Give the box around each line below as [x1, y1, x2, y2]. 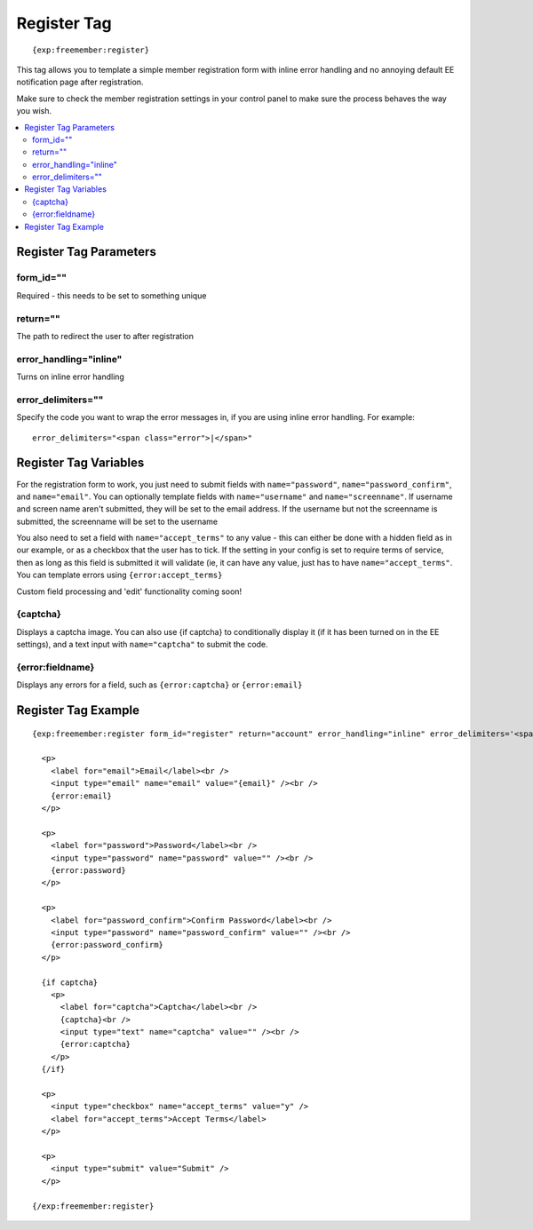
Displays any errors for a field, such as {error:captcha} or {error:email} [16, 679, 303, 690]
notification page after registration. [16, 76, 144, 88]
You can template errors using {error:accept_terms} [16, 569, 223, 581]
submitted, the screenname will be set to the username [16, 516, 219, 527]
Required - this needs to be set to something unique [16, 290, 207, 301]
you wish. [16, 106, 52, 116]
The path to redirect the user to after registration [16, 330, 195, 341]
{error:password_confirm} [50, 940, 164, 950]
